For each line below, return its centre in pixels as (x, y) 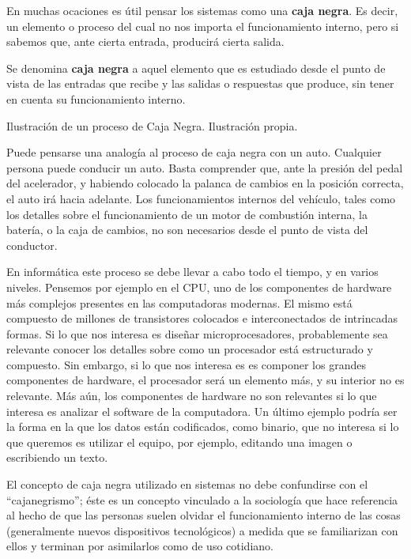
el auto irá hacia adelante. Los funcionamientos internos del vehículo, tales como (201, 198)
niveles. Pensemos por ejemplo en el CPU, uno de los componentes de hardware (199, 287)
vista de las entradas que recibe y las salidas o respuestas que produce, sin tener (200, 83)
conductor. (32, 245)
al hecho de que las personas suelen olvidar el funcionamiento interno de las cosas (204, 515)
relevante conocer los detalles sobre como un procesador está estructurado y (190, 349)
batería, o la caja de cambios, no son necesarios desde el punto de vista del (187, 230)
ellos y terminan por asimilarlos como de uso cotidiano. (140, 546)
